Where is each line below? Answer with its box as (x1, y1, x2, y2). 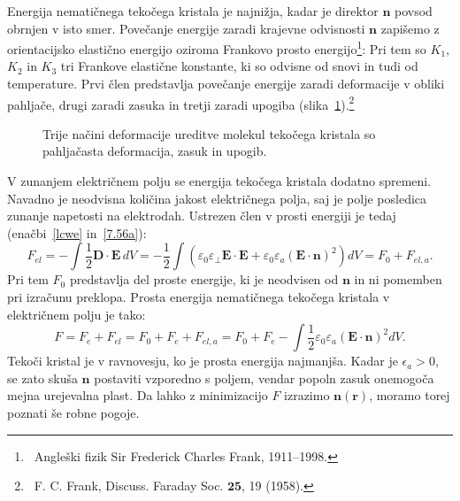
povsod (395, 2, 433, 19)
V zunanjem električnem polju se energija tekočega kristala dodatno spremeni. (7, 172, 432, 190)
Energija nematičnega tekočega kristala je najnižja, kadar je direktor (7, 2, 379, 19)
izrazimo (284, 386, 330, 405)
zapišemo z (380, 19, 440, 37)
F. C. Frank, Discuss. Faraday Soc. (34, 476, 224, 495)
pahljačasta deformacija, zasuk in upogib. (42, 142, 267, 160)
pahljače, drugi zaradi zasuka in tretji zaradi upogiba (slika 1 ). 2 (7, 92, 355, 113)
